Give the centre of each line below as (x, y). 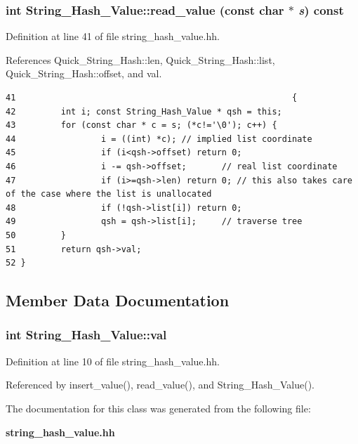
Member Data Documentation (118, 300)
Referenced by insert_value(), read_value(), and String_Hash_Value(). (160, 385)
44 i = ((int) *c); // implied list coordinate (159, 139)
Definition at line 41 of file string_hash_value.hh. (113, 36)
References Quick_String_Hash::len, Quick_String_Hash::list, (140, 59)
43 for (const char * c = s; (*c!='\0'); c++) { (141, 125)
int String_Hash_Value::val (86, 335)
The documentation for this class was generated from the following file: (158, 408)
